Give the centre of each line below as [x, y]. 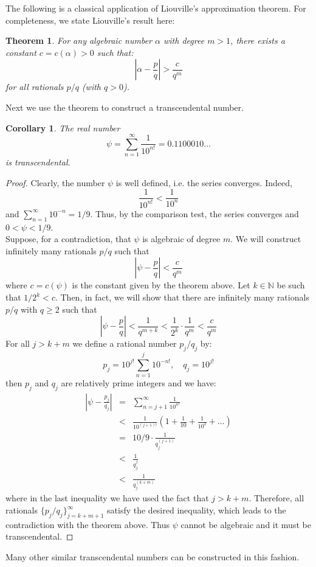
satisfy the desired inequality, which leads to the [197, 510]
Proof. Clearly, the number [55, 182]
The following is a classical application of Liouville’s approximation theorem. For [156, 8]
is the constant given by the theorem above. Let [161, 285]
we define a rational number [125, 343]
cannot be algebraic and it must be [246, 524]
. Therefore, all [276, 498]
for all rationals [35, 87]
